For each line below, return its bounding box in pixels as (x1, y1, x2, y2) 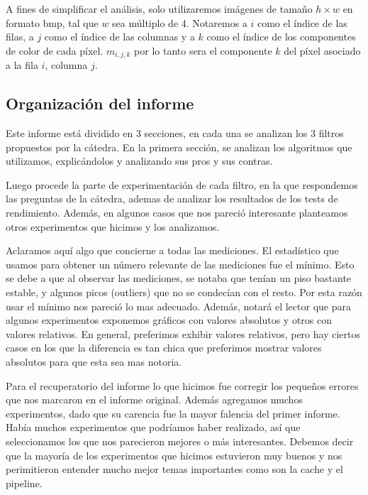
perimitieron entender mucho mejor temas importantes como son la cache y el (6, 462, 343, 477)
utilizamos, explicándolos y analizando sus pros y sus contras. (6, 153, 273, 168)
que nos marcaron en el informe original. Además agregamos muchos (6, 392, 303, 407)
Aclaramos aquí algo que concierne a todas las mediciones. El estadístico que (6, 243, 339, 258)
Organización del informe (6, 92, 194, 114)
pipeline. (6, 475, 43, 490)
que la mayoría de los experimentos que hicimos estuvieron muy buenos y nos (6, 447, 342, 462)
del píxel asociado (284, 43, 361, 58)
